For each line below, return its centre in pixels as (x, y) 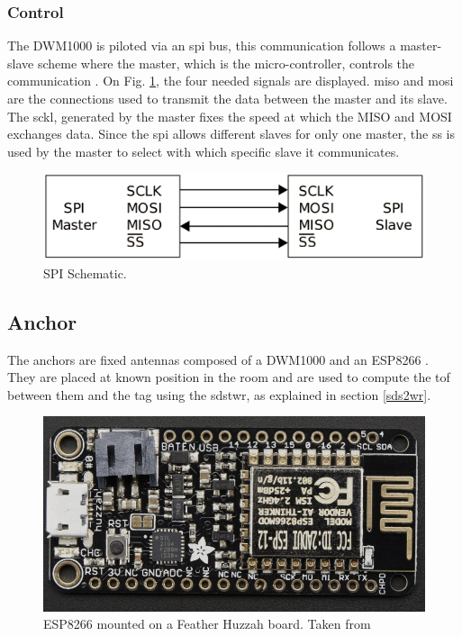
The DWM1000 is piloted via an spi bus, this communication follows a (202, 45)
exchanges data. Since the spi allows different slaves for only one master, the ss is (231, 134)
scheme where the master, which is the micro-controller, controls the (226, 63)
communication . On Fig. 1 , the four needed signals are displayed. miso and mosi (231, 81)
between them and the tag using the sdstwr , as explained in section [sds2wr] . (219, 394)
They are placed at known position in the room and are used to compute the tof (229, 377)
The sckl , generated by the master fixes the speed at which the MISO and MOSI (230, 116)
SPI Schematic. (85, 273)
